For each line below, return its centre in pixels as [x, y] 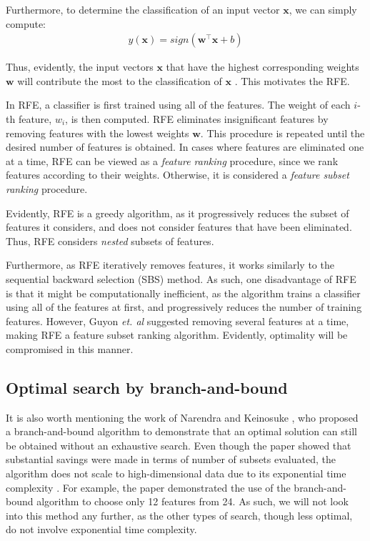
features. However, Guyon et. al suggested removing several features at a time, [177, 321]
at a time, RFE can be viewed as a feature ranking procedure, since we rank [172, 160]
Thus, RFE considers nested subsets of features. [110, 240]
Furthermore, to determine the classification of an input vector [143, 9]
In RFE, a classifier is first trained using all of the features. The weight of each [178, 105]
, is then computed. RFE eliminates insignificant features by [197, 119]
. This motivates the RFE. [292, 80]
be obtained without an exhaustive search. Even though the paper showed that [179, 445]
